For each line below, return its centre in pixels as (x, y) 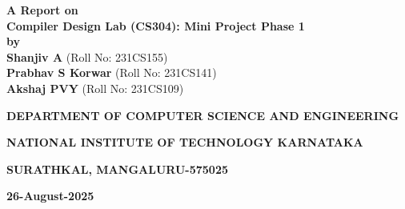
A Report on (42, 10)
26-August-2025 (50, 196)
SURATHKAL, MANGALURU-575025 (117, 169)
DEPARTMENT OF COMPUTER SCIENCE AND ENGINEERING (203, 115)
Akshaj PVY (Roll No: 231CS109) (95, 88)
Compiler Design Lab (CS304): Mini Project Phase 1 (156, 25)
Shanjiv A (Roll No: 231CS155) (87, 56)
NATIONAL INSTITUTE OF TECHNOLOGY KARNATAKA (185, 142)
